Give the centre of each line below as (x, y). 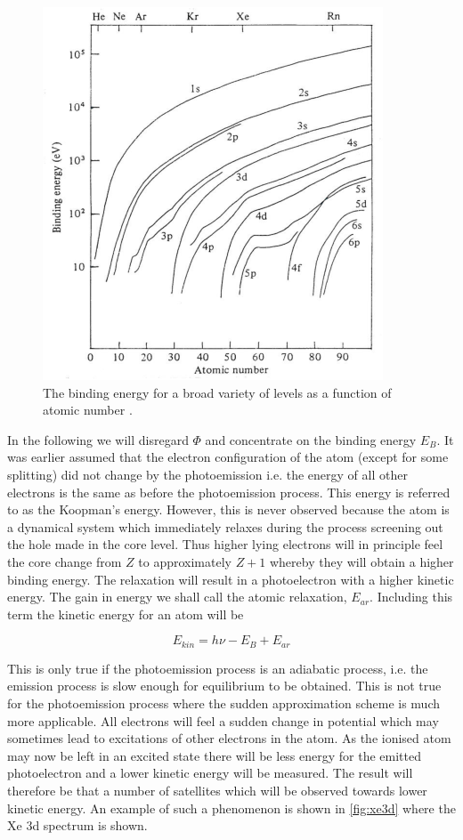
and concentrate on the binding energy (311, 439)
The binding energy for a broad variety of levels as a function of (217, 392)
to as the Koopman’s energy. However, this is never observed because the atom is (228, 509)
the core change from (65, 561)
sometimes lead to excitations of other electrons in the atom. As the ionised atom (229, 738)
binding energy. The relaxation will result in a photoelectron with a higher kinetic (231, 579)
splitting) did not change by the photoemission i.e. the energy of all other (207, 474)
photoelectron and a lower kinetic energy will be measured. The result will (210, 773)
